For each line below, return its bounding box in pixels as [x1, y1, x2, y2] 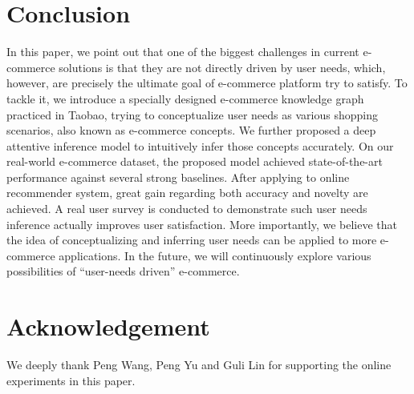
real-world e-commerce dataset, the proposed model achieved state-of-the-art [6, 153, 383, 170]
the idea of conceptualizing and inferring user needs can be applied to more [6, 231, 377, 248]
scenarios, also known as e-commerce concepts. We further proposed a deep [6, 122, 376, 139]
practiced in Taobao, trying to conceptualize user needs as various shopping [6, 106, 378, 123]
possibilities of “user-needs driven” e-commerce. [6, 263, 240, 279]
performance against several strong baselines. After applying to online [6, 168, 350, 185]
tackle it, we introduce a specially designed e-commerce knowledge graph [6, 90, 364, 107]
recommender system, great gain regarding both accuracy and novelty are [6, 184, 368, 201]
